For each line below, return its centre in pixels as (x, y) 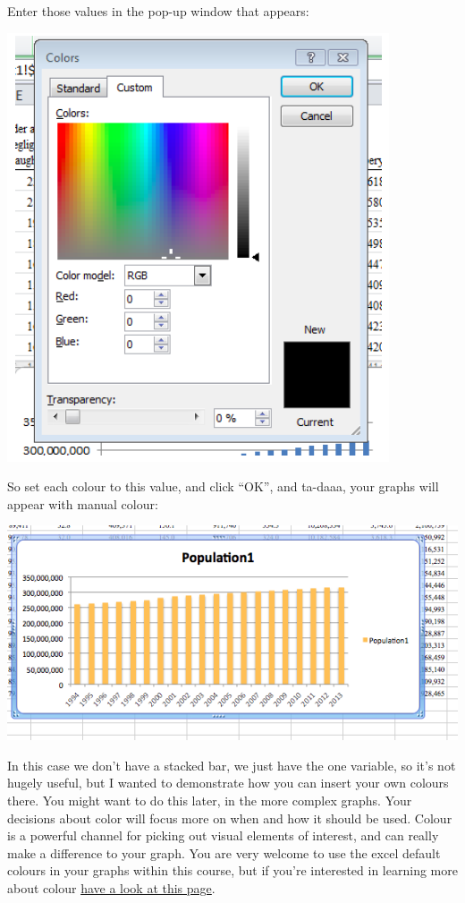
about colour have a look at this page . (111, 888)
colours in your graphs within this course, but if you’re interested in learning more (232, 870)
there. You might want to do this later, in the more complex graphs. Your (210, 801)
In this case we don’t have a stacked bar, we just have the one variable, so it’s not (232, 765)
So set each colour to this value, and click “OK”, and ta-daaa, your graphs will (223, 486)
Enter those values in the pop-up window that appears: (158, 11)
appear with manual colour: (83, 503)
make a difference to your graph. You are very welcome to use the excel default (224, 852)
